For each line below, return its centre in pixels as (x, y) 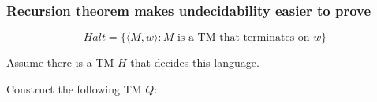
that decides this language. (195, 62)
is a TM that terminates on (243, 38)
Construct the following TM (74, 88)
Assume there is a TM (60, 62)
